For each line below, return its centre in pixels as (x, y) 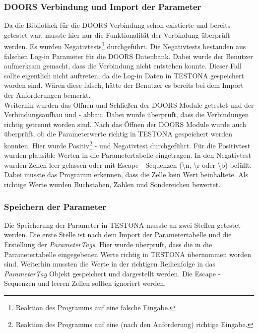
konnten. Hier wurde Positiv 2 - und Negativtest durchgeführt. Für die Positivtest (127, 145)
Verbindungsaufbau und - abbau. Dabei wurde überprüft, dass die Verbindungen (127, 114)
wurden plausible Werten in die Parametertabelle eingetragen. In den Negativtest (128, 155)
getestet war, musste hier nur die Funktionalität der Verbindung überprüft (117, 34)
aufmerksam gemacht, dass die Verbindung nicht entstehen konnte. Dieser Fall (123, 66)
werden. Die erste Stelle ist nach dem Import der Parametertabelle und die (118, 234)
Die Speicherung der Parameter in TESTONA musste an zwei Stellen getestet (122, 225)
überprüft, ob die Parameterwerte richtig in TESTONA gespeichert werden (118, 134)
